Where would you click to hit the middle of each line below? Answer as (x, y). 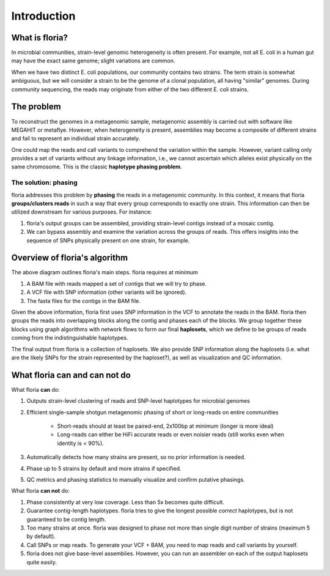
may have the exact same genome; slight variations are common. (93, 61)
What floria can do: (36, 389)
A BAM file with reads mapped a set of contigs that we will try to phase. (117, 283)
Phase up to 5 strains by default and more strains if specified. (104, 468)
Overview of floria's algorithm (70, 258)
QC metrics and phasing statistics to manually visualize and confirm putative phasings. (136, 480)
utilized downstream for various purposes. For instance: (82, 212)
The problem (36, 107)
